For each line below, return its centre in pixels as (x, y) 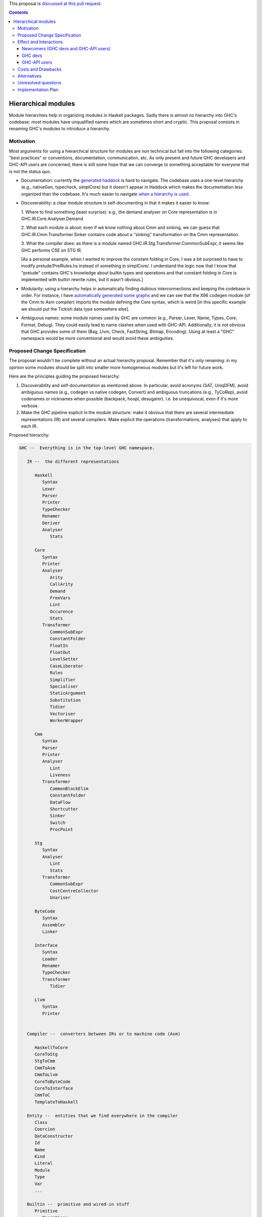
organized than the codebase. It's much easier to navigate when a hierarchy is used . (106, 194)
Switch (57, 822)
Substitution (65, 700)
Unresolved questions (40, 83)
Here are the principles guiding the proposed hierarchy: (65, 376)
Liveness (60, 775)
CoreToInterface (54, 1088)
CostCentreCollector (74, 891)
